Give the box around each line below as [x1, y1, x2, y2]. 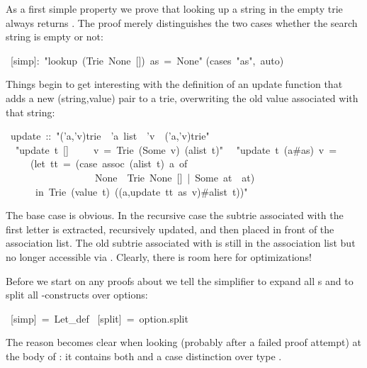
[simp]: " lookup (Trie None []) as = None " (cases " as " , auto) [10, 52, 284, 67]
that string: [6, 104, 55, 119]
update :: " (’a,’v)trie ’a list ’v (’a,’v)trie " [10, 128, 210, 143]
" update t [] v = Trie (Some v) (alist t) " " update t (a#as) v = [16, 142, 337, 157]
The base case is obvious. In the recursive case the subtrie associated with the [6, 208, 344, 223]
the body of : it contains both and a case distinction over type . [6, 348, 282, 363]
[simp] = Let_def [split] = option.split [10, 311, 188, 325]
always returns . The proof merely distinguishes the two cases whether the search [6, 15, 358, 30]
